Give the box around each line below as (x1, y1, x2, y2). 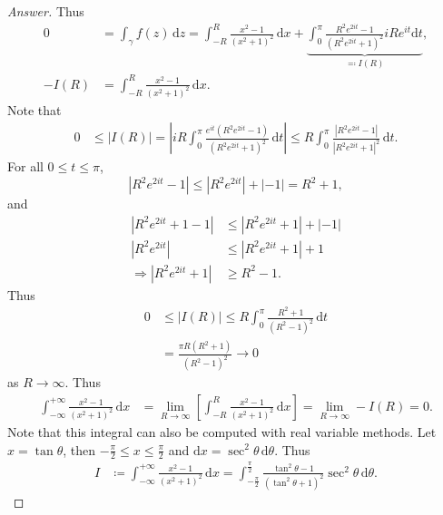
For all (7, 157, 44, 176)
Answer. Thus (7, 2, 84, 20)
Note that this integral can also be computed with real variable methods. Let (7, 422, 437, 441)
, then (63, 440, 96, 459)
